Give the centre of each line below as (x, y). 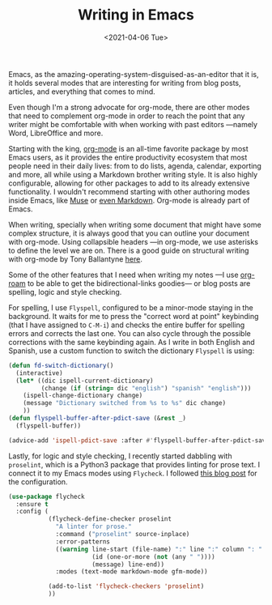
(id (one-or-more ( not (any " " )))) (154, 556)
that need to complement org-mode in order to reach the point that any (127, 116)
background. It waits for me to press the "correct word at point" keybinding (134, 316)
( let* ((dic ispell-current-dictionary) (85, 381)
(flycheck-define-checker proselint (110, 519)
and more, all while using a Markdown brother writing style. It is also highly (133, 174)
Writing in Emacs (136, 15)
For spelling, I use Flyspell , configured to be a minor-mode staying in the (131, 307)
